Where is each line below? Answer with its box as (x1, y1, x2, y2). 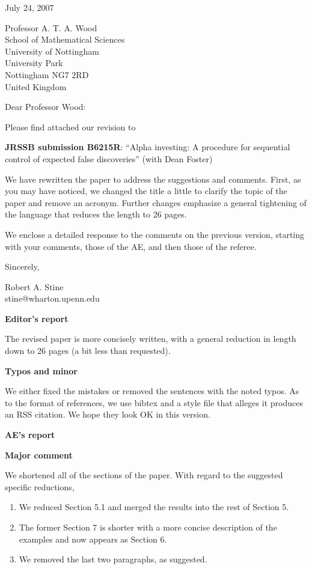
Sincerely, (5, 260, 40, 273)
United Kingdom (5, 80, 67, 93)
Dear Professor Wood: (5, 100, 86, 113)
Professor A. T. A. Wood (5, 21, 97, 34)
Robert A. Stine (5, 280, 64, 293)
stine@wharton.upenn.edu (5, 292, 100, 305)
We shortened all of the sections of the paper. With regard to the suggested (5, 469, 283, 481)
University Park (5, 56, 63, 69)
